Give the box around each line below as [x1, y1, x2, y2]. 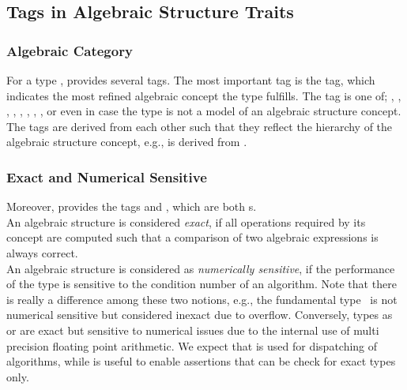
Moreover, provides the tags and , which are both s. [6, 198, 257, 215]
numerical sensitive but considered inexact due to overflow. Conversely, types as [6, 306, 393, 323]
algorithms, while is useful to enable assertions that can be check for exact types [6, 353, 396, 369]
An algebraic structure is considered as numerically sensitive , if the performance [6, 260, 395, 276]
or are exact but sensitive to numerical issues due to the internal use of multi [6, 321, 379, 338]
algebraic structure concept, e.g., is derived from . [6, 133, 247, 150]
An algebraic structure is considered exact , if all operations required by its [6, 213, 366, 230]
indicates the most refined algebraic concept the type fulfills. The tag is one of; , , [6, 87, 401, 103]
